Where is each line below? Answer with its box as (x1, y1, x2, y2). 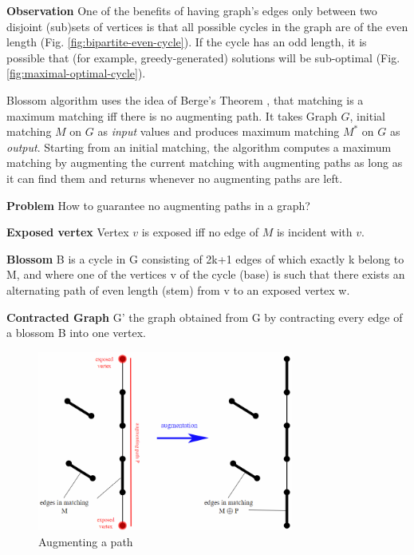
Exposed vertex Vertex (6, 224, 129, 240)
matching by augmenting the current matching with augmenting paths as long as (6, 154, 403, 171)
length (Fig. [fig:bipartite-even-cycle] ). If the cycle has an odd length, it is (6, 34, 367, 50)
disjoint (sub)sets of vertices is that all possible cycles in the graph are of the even (6, 18, 408, 34)
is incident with (276, 224, 353, 240)
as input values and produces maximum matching (97, 123, 340, 140)
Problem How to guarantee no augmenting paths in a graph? (6, 196, 310, 213)
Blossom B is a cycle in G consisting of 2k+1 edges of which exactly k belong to (6, 250, 404, 267)
